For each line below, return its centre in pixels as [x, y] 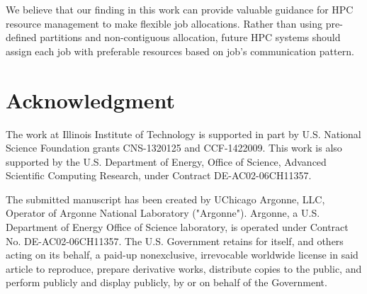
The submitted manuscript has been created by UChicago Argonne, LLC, [165, 199]
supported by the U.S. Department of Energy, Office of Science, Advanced [166, 161]
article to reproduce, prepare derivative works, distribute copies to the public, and [184, 268]
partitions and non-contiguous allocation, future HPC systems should [190, 37]
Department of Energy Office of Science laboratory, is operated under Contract [177, 227]
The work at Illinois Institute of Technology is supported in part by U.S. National [183, 134]
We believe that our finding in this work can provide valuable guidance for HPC [180, 9]
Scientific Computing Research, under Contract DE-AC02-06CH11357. [159, 175]
